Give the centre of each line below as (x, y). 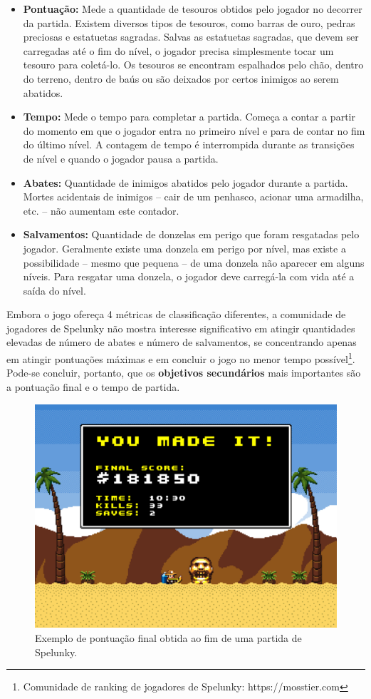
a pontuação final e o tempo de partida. (93, 386)
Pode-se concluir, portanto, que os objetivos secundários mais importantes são (184, 373)
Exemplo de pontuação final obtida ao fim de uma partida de (168, 637)
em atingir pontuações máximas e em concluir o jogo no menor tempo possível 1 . (181, 358)
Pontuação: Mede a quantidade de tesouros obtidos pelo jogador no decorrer (193, 9)
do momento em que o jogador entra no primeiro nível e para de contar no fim (194, 130)
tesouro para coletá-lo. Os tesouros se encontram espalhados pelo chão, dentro (193, 65)
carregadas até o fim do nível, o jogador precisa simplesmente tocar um (178, 50)
